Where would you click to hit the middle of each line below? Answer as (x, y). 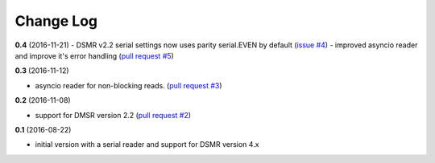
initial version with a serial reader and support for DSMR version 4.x (147, 145)
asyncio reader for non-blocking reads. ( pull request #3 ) (128, 85)
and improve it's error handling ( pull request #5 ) (95, 55)
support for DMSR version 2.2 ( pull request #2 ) (113, 115)
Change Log (56, 21)
